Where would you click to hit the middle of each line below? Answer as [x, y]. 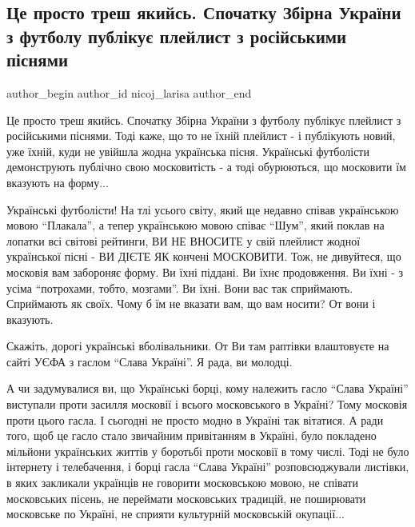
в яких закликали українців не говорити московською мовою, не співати [182, 483]
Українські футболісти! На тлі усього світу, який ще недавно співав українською [203, 209]
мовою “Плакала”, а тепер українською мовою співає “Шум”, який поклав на [196, 225]
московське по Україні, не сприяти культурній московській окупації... [176, 514]
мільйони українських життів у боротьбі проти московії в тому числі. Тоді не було [208, 451]
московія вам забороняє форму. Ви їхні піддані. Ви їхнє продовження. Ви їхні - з [205, 271]
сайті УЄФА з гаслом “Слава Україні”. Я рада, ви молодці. [150, 361]
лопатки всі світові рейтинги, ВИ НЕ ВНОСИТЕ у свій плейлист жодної [184, 240]
